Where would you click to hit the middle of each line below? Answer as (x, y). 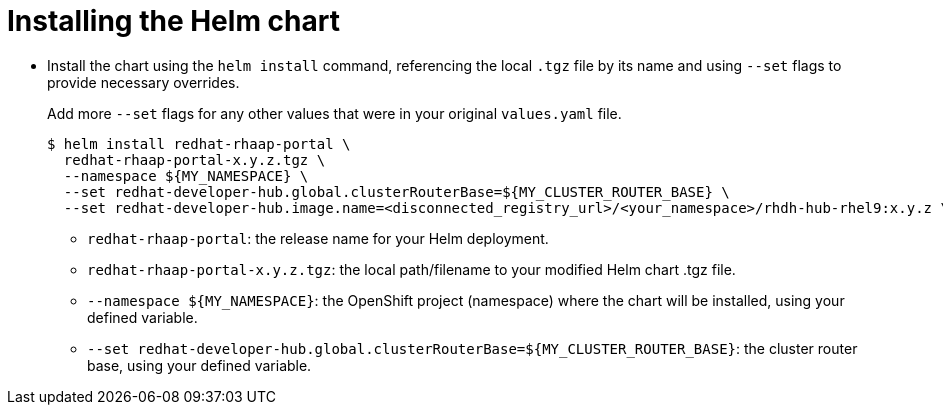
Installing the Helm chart (173, 21)
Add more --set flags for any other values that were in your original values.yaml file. (334, 113)
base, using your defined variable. (199, 365)
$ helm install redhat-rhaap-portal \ (199, 143)
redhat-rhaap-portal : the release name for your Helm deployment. (318, 238)
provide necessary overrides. (143, 82)
